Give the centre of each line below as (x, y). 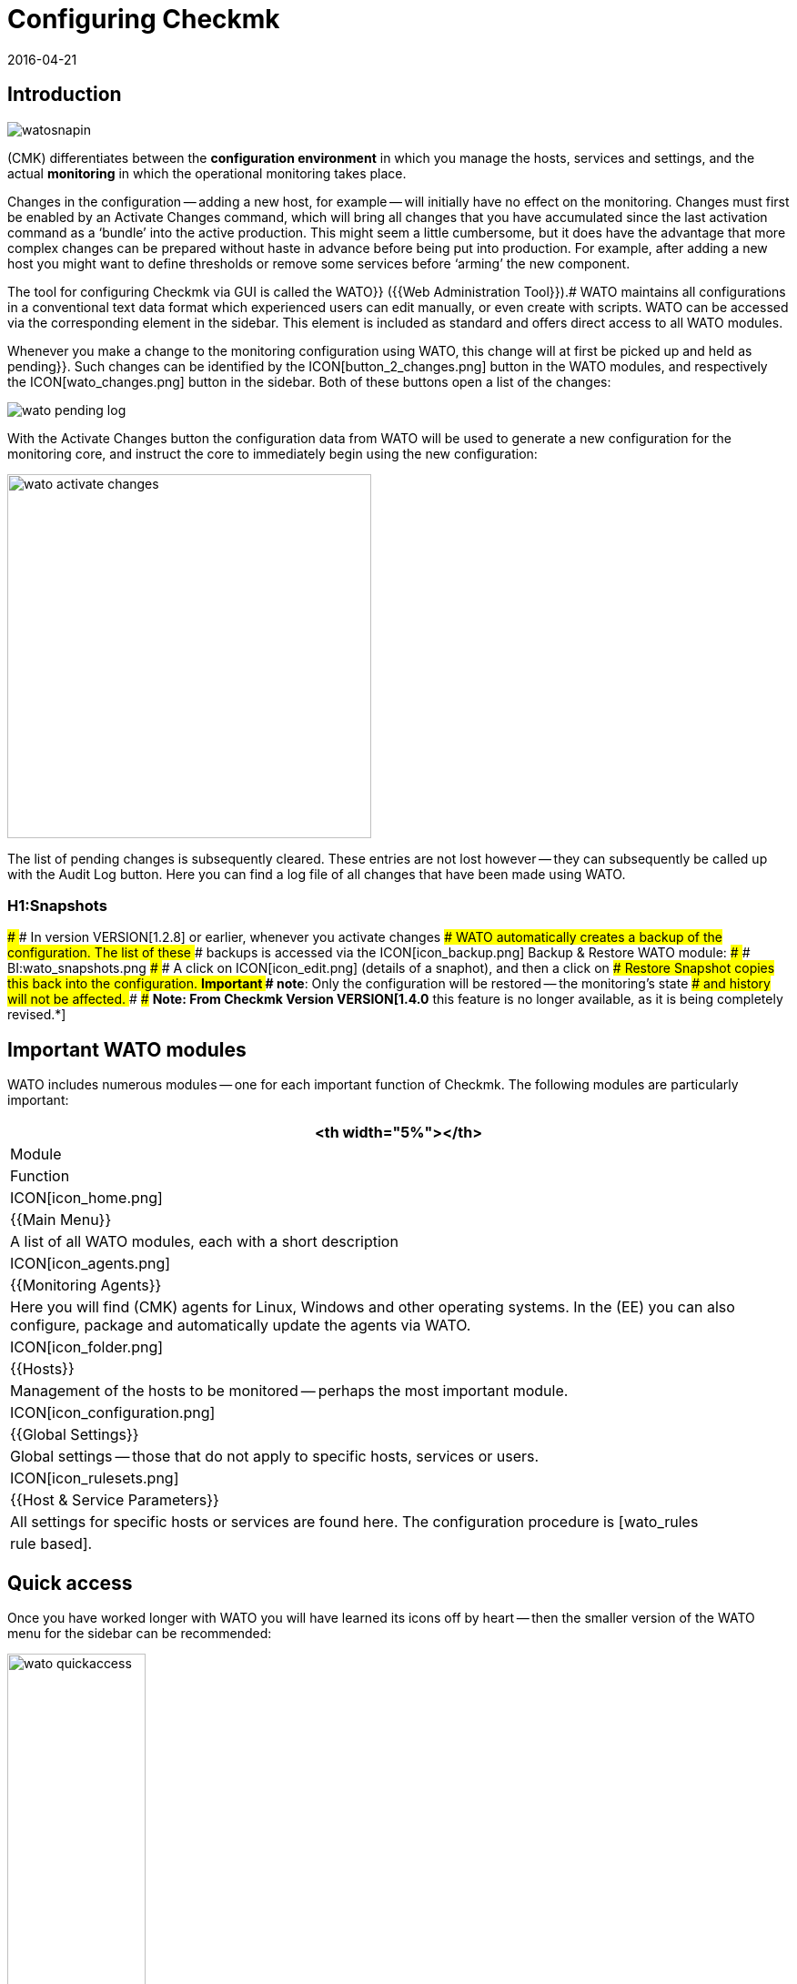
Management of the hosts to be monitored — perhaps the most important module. (289, 1391)
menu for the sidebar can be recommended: (140, 1634)
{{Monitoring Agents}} (86, 1286)
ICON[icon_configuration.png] (113, 1413)
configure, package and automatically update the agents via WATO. (241, 1326)
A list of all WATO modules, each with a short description (204, 1242)
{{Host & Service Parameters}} (115, 1500)
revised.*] (37, 1015)
